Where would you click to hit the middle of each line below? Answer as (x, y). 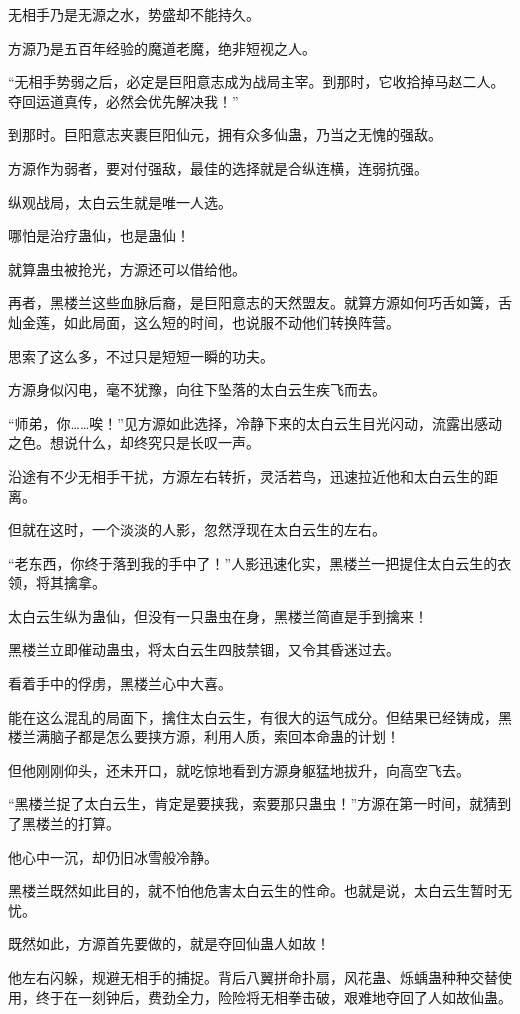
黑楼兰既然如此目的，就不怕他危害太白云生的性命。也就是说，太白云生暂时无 (260, 890)
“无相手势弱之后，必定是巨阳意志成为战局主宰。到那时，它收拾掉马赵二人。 (256, 81)
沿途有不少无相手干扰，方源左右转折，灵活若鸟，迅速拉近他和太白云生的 (246, 475)
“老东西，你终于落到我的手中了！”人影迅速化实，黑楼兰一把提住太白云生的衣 (260, 562)
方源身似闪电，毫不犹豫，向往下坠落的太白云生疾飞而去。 (197, 389)
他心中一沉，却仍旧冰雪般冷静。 (113, 856)
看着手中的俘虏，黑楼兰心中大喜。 (120, 683)
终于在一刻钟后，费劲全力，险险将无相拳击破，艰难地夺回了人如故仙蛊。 (273, 996)
